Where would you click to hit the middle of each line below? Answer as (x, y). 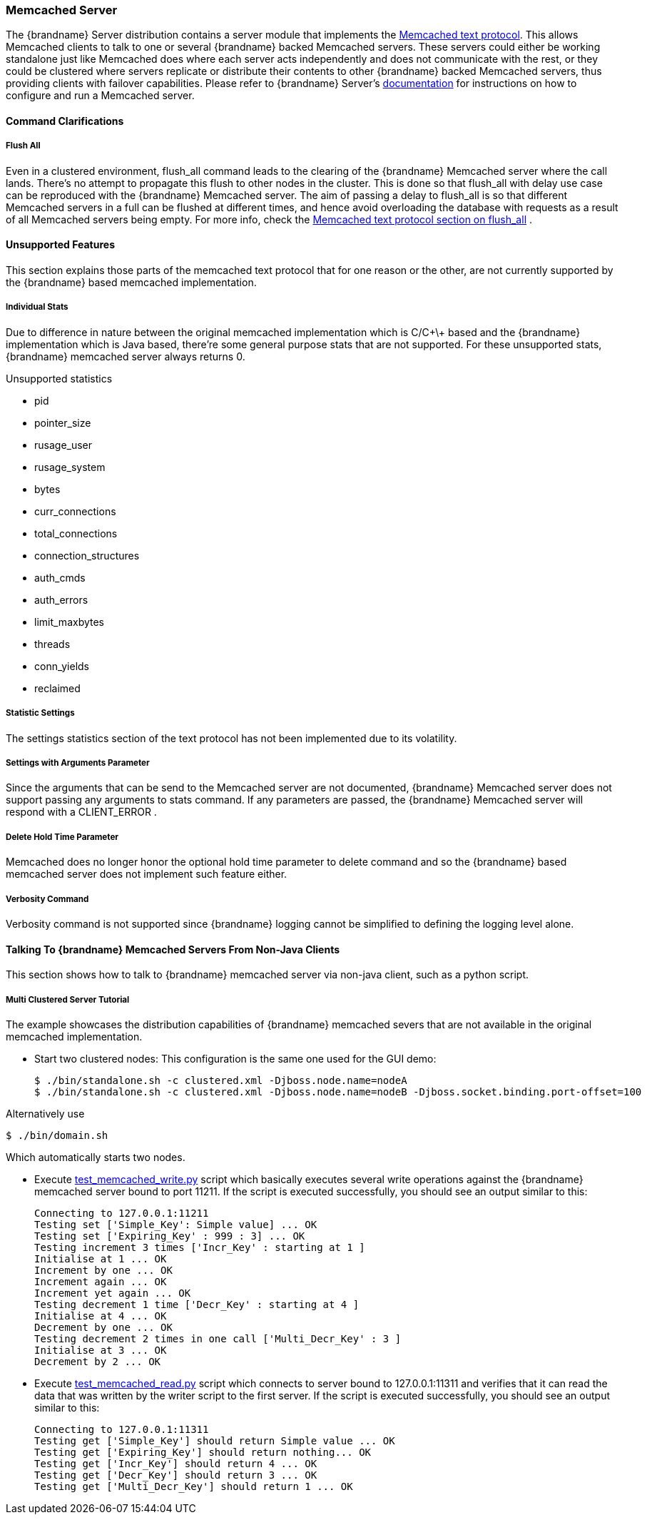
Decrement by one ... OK (103, 1327)
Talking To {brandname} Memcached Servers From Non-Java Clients (173, 949)
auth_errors (61, 599)
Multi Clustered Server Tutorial (68, 999)
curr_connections (75, 511)
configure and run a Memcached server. (100, 96)
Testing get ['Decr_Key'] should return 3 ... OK (176, 1475)
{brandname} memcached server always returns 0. (126, 356)
